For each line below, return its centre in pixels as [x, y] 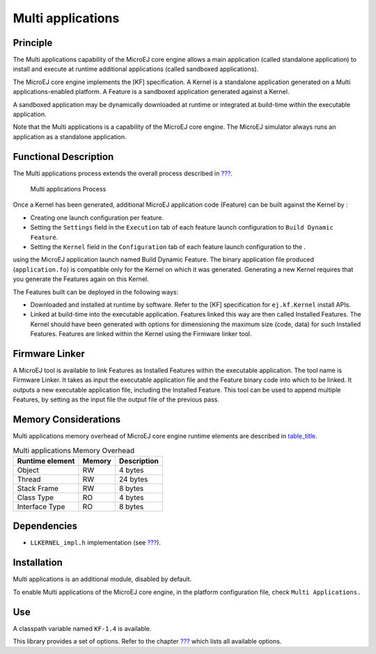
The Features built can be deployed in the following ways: [96, 292]
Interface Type [41, 507]
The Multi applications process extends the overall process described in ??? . [123, 173]
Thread [29, 479]
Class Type [36, 497]
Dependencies [45, 526]
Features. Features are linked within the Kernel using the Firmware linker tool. [141, 334]
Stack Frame [38, 488]
